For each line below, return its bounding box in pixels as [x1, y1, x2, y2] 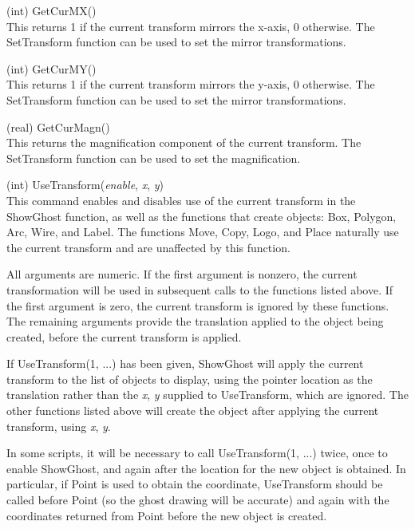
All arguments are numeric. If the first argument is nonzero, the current [6, 266, 358, 282]
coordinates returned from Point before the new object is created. [6, 507, 327, 523]
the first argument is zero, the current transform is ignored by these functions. [6, 297, 389, 314]
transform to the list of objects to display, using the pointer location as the [6, 370, 373, 387]
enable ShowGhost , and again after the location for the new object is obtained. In [6, 460, 406, 476]
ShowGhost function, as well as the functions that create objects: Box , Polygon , [6, 207, 397, 224]
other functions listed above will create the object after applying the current [6, 402, 379, 419]
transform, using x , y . [6, 417, 111, 434]
